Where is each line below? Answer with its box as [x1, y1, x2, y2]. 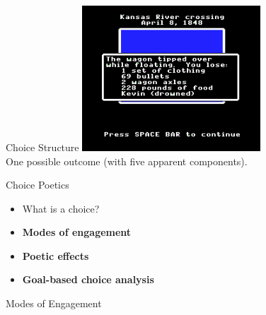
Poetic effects [22, 248, 89, 263]
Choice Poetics [6, 177, 69, 192]
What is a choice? [22, 201, 100, 215]
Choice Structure [6, 139, 79, 154]
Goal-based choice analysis [22, 272, 154, 287]
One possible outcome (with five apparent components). [6, 153, 248, 168]
